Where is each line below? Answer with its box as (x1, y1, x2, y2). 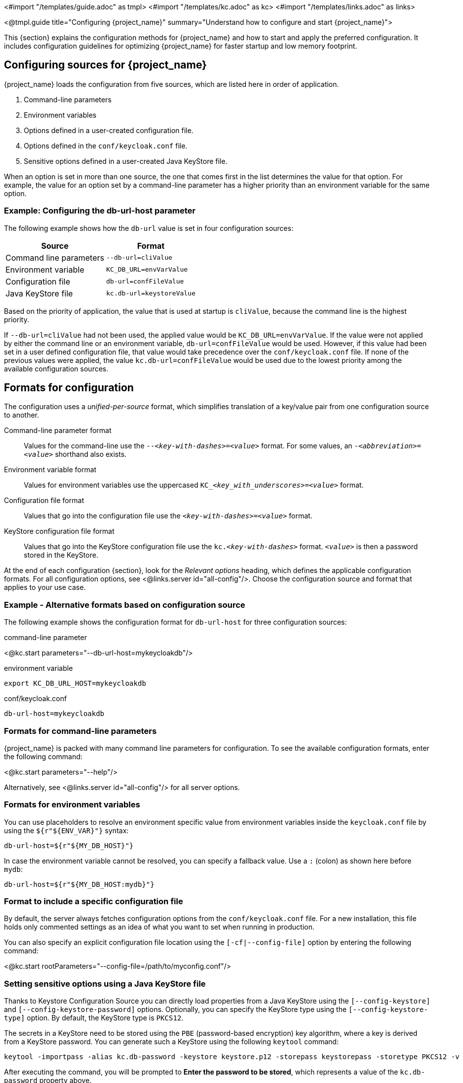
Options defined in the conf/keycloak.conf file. (24, 141, 187, 150)
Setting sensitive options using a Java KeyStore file (4, 978, 206, 989)
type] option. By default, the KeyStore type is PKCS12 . (4, 1013, 183, 1022)
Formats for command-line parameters (4, 725, 157, 736)
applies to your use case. (4, 583, 86, 592)
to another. (4, 411, 39, 420)
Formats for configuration (4, 381, 134, 394)
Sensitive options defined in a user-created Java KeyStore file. (24, 156, 228, 165)
